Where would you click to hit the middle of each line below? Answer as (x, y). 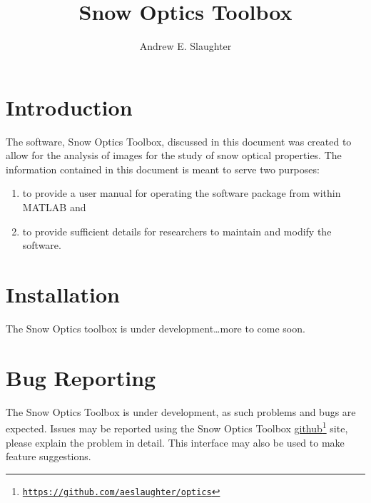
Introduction (69, 107)
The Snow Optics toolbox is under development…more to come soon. (156, 328)
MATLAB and (54, 207)
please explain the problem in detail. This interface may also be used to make (175, 442)
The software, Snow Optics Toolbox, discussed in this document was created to (179, 141)
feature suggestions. (49, 456)
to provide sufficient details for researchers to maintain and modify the (177, 231)
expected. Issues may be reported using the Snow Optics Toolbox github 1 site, (177, 427)
